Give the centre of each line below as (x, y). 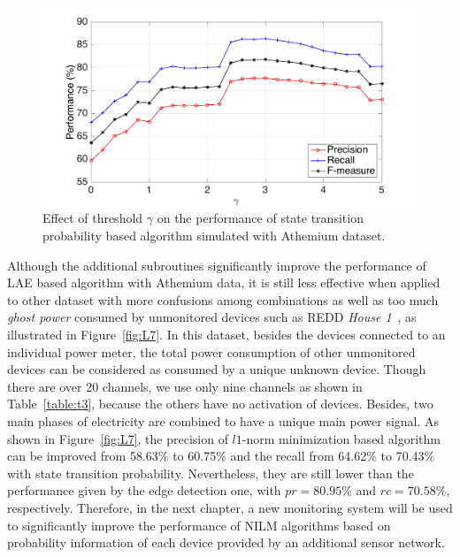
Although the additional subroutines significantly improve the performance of (217, 265)
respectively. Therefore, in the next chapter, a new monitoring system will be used (230, 507)
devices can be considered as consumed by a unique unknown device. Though (217, 369)
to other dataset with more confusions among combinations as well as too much (223, 299)
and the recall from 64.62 (299, 456)
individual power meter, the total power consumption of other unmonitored (211, 351)
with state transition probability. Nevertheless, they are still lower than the (211, 473)
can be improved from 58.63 (83, 456)
